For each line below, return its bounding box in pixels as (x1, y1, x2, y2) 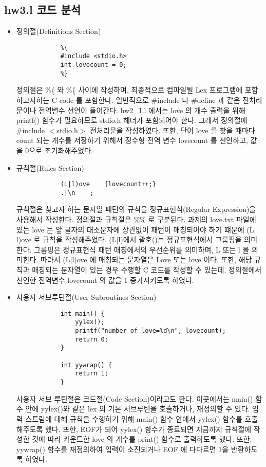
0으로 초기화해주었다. (25, 145, 93, 155)
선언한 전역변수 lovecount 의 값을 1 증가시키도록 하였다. (16, 274, 194, 285)
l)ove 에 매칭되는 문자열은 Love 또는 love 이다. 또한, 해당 (72, 254, 252, 265)
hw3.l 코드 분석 (4, 2, 81, 17)
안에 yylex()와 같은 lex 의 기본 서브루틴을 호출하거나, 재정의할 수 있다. (25, 403, 250, 414)
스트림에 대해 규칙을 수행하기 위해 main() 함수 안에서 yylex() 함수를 (25, 413, 242, 424)
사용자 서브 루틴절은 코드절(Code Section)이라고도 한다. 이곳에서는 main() (16, 393, 253, 404)
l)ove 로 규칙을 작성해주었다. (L (16, 234, 117, 245)
